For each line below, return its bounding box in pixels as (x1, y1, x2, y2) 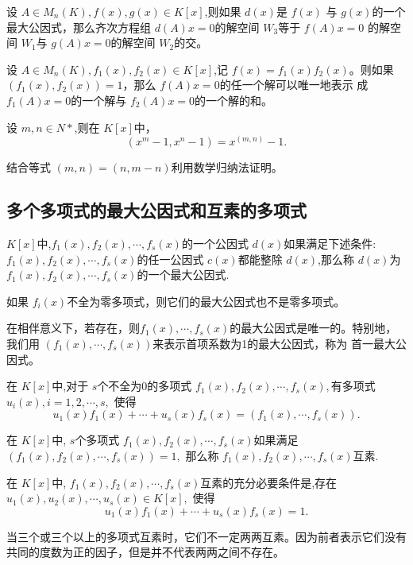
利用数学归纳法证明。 (171, 159, 283, 176)
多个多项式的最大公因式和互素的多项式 (6, 198, 307, 223)
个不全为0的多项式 (97, 377, 192, 394)
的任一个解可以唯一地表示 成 (219, 76, 369, 93)
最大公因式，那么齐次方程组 (6, 18, 151, 35)
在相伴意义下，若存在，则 (6, 319, 140, 336)
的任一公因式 (137, 250, 204, 267)
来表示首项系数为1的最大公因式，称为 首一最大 (152, 335, 396, 351)
